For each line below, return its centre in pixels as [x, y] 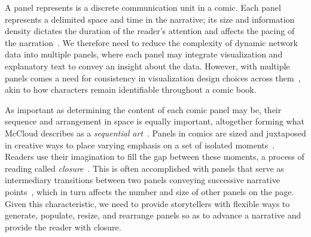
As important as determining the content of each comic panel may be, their [143, 109]
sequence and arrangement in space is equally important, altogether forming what [155, 121]
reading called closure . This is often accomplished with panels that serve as [144, 168]
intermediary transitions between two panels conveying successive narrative [142, 180]
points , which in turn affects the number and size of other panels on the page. [150, 191]
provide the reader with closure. [63, 227]
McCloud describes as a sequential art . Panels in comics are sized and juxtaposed [155, 133]
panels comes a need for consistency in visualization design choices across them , [153, 78]
